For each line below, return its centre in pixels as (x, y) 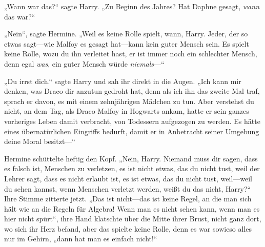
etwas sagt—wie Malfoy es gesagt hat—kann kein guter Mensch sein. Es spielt (127, 43)
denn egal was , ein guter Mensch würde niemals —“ (84, 63)
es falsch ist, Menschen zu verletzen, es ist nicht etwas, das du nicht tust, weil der (132, 168)
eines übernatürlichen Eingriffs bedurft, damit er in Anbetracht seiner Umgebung (132, 131)
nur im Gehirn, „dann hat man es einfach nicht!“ (81, 239)
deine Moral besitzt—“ (40, 141)
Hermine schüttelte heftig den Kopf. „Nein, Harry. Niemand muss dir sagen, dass (131, 158)
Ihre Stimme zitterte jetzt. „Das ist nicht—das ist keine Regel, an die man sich (128, 199)
